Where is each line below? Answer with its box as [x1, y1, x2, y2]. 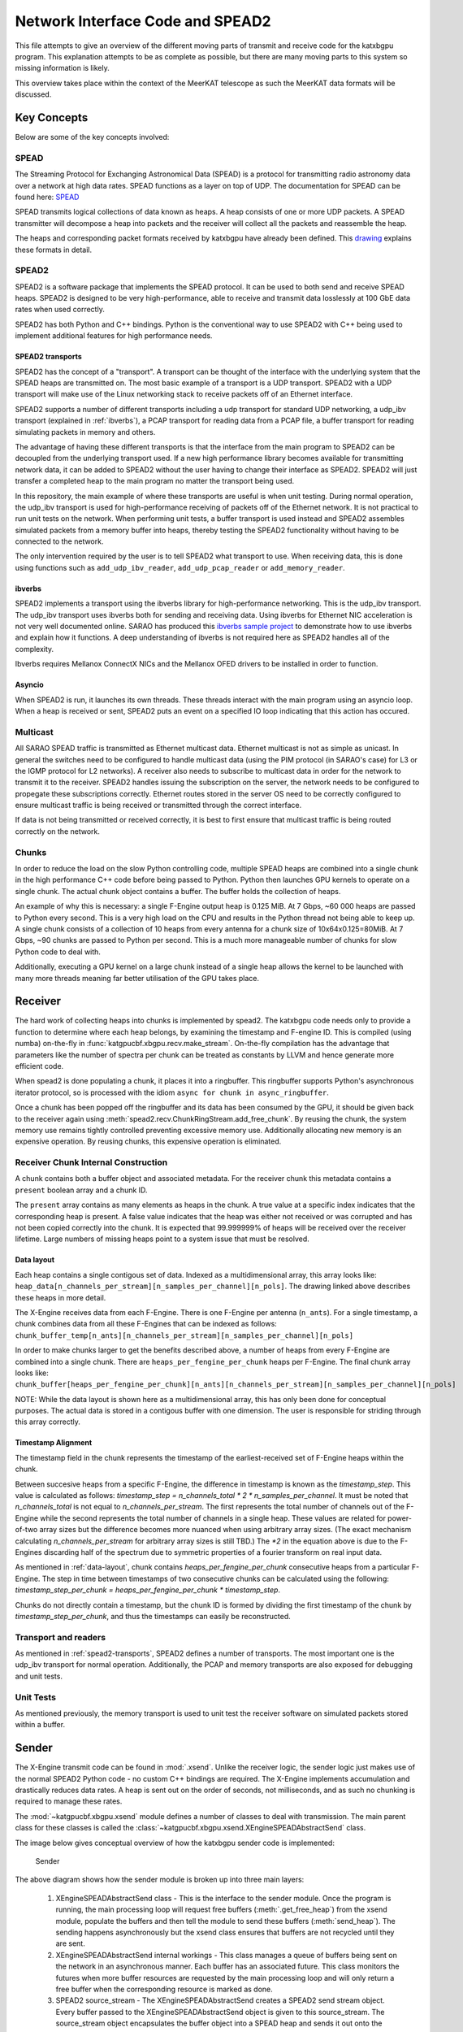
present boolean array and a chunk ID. [15, 1185, 148, 1195]
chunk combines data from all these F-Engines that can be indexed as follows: [15, 1319, 278, 1329]
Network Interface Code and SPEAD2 [15, 12, 271, 30]
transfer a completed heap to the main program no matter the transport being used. [15, 476, 295, 486]
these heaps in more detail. [15, 1292, 106, 1302]
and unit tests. [15, 1671, 63, 1681]
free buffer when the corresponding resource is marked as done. [55, 1984, 274, 1994]
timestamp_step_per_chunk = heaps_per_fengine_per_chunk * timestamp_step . [15, 1585, 280, 1595]
